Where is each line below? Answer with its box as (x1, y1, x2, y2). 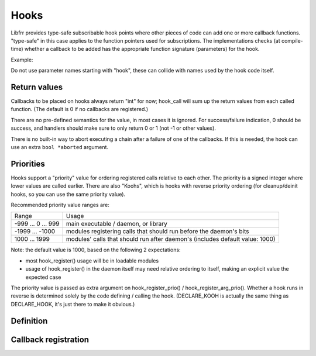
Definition (11, 316, 48, 326)
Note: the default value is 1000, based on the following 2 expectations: (11, 246, 181, 254)
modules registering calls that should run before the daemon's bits (66, 227, 249, 236)
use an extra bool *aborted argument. (11, 143, 108, 150)
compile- (281, 37, 304, 44)
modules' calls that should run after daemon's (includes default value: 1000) (66, 235, 276, 243)
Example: (11, 56, 33, 63)
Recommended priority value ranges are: (11, 202, 109, 209)
